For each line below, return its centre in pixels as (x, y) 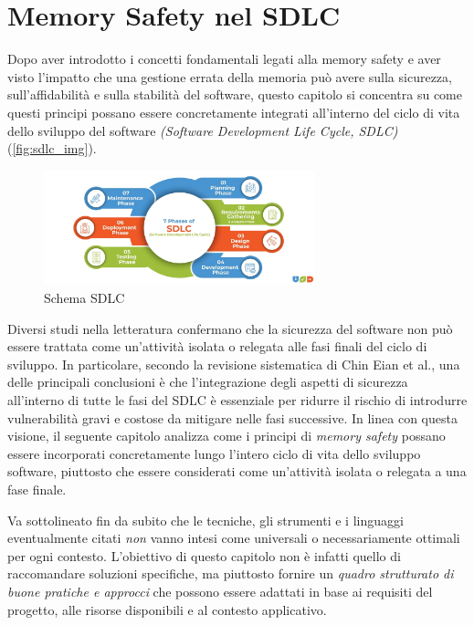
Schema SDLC (84, 298)
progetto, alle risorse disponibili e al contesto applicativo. (167, 609)
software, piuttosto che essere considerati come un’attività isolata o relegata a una (237, 471)
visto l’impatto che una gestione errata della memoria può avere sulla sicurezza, (230, 76)
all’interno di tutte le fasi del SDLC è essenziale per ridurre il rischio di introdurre (237, 400)
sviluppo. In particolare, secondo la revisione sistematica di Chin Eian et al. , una (234, 364)
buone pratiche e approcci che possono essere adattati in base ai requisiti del (220, 591)
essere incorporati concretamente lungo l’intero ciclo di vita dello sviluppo (214, 453)
